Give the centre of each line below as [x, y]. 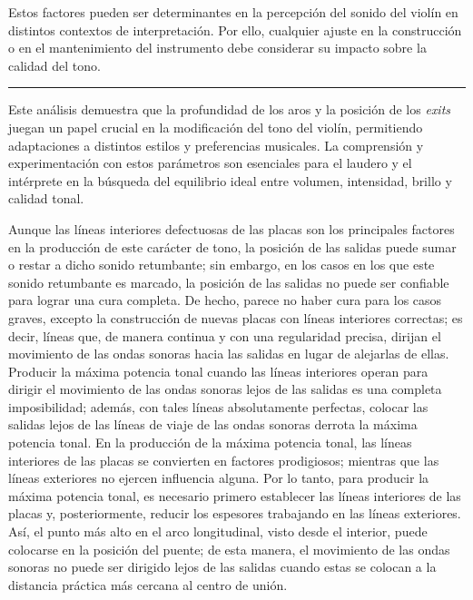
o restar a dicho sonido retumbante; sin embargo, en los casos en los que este [222, 265]
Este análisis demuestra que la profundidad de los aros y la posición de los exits [230, 109]
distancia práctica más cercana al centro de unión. [148, 584]
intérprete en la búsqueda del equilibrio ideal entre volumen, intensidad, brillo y [230, 180]
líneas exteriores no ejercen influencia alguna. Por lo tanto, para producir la [219, 478]
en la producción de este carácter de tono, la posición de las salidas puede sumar [232, 246]
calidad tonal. [46, 198]
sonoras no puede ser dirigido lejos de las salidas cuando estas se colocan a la [222, 567]
